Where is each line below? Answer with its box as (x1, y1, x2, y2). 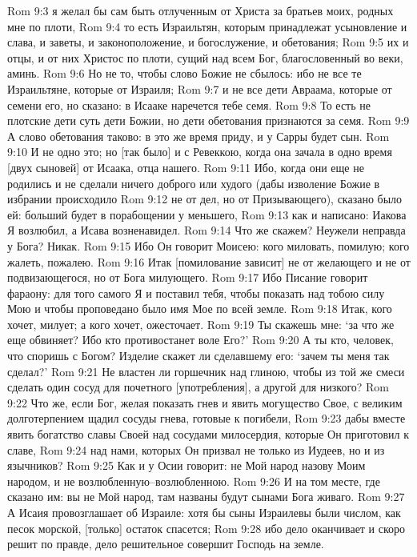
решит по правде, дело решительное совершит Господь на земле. (7, 535, 324, 552)
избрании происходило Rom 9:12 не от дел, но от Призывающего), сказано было (7, 190, 403, 207)
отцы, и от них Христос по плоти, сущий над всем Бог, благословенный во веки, (7, 49, 403, 66)
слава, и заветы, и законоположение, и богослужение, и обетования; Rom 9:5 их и (7, 34, 409, 50)
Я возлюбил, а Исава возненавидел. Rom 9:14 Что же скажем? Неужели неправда (7, 222, 406, 238)
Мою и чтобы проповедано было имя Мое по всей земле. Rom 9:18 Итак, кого (7, 300, 392, 317)
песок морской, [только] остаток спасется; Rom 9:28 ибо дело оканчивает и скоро (7, 519, 406, 536)
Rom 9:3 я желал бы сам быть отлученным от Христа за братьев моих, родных (7, 2, 394, 18)
